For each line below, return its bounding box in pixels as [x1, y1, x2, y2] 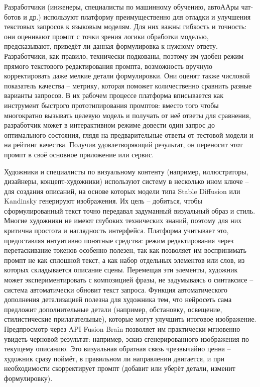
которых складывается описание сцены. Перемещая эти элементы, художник [4, 264, 238, 275]
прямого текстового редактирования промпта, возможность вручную [4, 60, 212, 71]
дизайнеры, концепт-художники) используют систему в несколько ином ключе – [4, 176, 249, 186]
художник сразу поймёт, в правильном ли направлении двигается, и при [4, 353, 224, 363]
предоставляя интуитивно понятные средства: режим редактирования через [4, 235, 234, 245]
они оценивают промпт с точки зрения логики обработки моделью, [4, 31, 209, 41]
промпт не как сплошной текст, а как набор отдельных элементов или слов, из [4, 254, 245, 265]
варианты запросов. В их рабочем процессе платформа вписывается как [4, 90, 223, 101]
